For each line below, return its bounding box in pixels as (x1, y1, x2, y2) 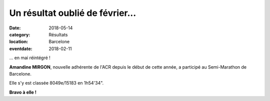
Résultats (48, 31, 68, 37)
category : (9, 31, 30, 37)
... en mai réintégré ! (9, 55, 51, 61)
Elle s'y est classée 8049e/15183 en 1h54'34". (9, 80, 104, 86)
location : (9, 39, 28, 45)
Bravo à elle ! (9, 89, 37, 95)
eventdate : (9, 45, 32, 52)
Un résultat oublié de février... (9, 7, 136, 18)
